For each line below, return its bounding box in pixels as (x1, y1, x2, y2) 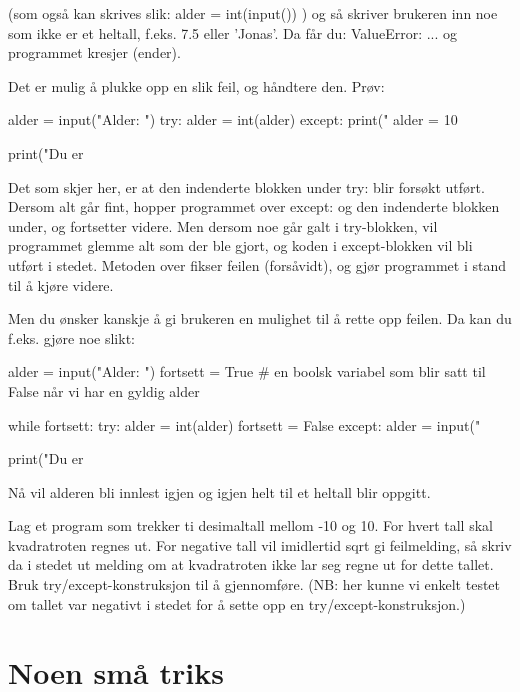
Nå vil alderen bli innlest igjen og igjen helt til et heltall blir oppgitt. (8, 481, 431, 502)
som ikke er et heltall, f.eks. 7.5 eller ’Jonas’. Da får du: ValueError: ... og (8, 22, 458, 43)
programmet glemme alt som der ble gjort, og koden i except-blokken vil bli (8, 235, 473, 256)
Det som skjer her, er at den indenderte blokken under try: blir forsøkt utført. (8, 176, 485, 197)
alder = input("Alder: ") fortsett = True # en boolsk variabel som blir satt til (8, 361, 486, 382)
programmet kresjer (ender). (8, 42, 181, 63)
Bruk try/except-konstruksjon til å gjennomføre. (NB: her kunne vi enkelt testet (8, 574, 500, 595)
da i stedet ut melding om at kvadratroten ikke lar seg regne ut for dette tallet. (8, 554, 494, 575)
